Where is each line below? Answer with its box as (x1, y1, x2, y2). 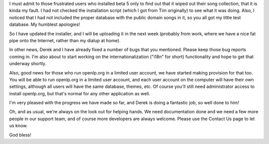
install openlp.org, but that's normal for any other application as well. (9, 90, 150, 96)
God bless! (9, 132, 32, 138)
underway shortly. (9, 61, 47, 67)
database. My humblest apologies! (9, 21, 80, 27)
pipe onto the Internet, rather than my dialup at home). (9, 37, 121, 43)
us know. (9, 123, 28, 129)
